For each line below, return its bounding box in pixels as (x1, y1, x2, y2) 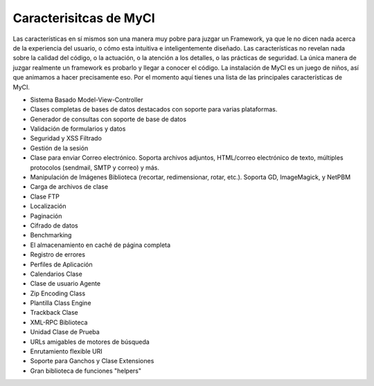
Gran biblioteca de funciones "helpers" (30, 367, 142, 375)
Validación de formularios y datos (30, 125, 126, 133)
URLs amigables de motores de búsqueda (30, 338, 150, 346)
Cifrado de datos (30, 221, 79, 230)
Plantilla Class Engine (30, 299, 91, 307)
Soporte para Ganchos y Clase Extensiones (30, 357, 154, 365)
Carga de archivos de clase (30, 183, 109, 191)
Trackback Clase (30, 309, 79, 317)
